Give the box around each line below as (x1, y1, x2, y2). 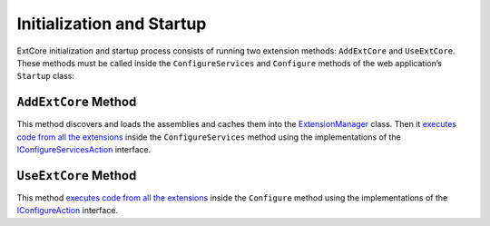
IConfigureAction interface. (16, 205, 118, 216)
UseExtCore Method (16, 168, 137, 183)
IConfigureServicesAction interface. (16, 144, 152, 155)
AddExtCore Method (16, 94, 137, 110)
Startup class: (16, 71, 75, 82)
